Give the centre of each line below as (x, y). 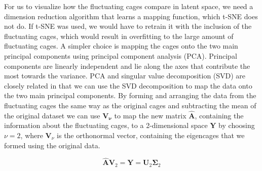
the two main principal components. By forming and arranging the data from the (130, 95)
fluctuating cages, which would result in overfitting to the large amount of (119, 36)
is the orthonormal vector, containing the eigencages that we (151, 135)
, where (32, 135)
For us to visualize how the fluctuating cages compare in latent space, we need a (129, 6)
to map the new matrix (150, 115)
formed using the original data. (52, 145)
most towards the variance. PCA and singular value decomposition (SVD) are (125, 76)
